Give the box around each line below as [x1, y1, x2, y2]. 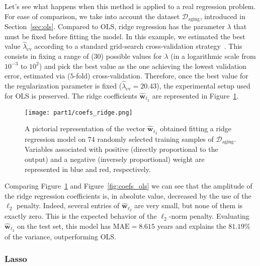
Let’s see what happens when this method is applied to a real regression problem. [5, 1, 256, 11]
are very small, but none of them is [134, 200, 243, 211]
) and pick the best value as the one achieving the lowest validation [39, 60, 246, 71]
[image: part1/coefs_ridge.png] [25, 109, 133, 116]
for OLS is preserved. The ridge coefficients [5, 90, 137, 101]
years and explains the [157, 220, 226, 231]
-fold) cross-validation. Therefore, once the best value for [73, 70, 248, 81]
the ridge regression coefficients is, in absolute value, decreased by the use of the [5, 190, 251, 201]
